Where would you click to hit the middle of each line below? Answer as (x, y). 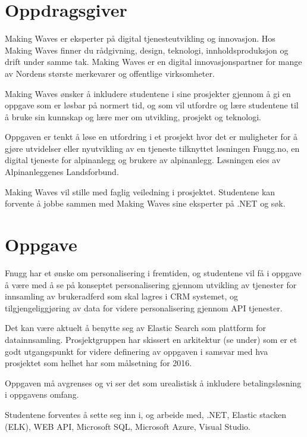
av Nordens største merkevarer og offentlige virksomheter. (110, 73)
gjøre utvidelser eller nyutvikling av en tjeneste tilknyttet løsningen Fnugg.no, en (152, 148)
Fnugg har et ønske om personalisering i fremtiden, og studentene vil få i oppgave (153, 272)
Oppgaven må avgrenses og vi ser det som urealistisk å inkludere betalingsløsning (153, 383)
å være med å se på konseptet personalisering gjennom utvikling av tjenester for (151, 284)
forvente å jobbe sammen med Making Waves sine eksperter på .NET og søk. (145, 203)
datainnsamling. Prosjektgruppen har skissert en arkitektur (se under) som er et (151, 339)
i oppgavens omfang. (42, 394)
